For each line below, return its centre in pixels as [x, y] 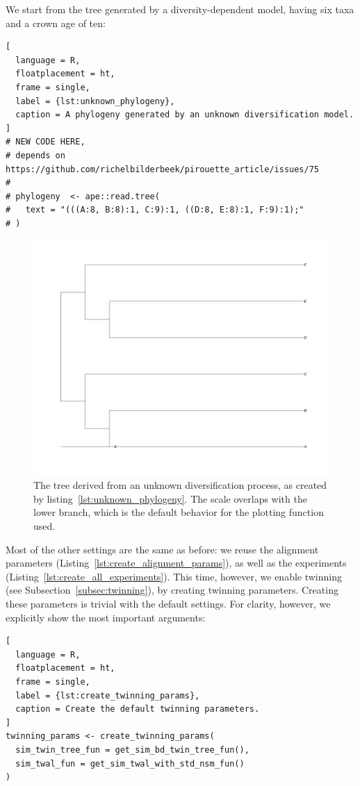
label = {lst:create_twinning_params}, [108, 695]
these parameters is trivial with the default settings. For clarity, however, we [168, 604]
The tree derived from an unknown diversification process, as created [180, 485]
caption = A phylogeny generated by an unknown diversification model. [185, 115]
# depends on [35, 155]
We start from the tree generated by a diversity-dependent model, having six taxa [180, 9]
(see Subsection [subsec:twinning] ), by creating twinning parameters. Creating [172, 590]
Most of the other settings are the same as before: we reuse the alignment [162, 549]
